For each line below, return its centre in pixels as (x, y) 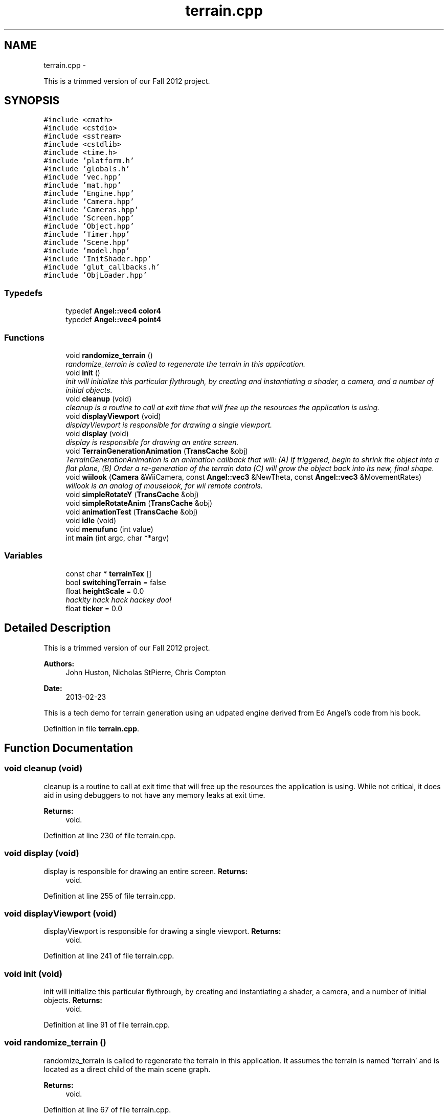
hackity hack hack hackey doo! (119, 599)
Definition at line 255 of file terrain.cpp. (109, 896)
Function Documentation (69, 748)
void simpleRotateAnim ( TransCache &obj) (139, 503)
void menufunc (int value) (109, 529)
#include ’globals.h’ (87, 169)
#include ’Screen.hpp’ (89, 218)
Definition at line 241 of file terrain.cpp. (109, 956)
